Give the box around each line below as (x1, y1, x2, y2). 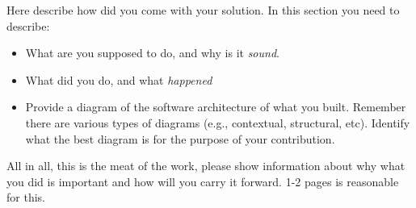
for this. (6, 189, 45, 206)
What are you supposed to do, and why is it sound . (25, 44, 279, 61)
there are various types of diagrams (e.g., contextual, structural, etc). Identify (25, 114, 410, 131)
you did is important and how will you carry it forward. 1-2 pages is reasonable (6, 173, 399, 189)
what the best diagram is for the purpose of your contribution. (25, 130, 335, 147)
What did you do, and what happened (25, 71, 212, 88)
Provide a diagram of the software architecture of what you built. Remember (25, 98, 406, 115)
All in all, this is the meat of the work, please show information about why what (6, 157, 405, 174)
